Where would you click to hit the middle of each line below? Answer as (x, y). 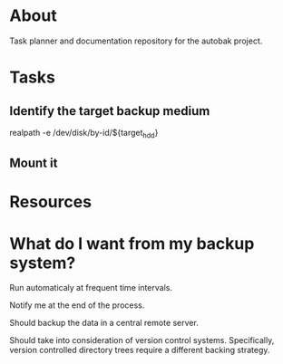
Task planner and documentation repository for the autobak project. (136, 41)
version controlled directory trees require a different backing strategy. (140, 350)
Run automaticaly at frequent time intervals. (91, 288)
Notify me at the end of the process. (77, 305)
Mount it (34, 163)
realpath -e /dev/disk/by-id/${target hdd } (84, 134)
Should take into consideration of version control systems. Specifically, (142, 340)
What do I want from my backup (132, 243)
